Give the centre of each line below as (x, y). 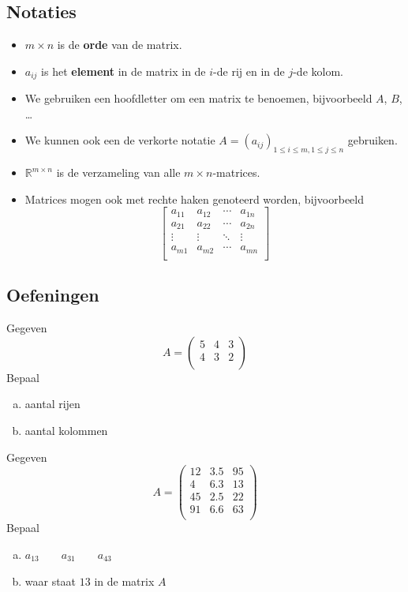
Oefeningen (53, 295)
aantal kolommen (66, 430)
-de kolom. (318, 71)
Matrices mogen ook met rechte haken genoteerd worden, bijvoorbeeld (194, 199)
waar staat (51, 581)
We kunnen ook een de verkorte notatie (120, 140)
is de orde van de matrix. (120, 45)
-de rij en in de (249, 71)
